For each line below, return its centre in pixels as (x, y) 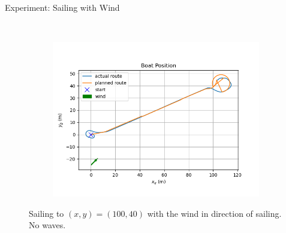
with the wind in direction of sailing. (214, 213)
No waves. (47, 225)
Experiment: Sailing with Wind (62, 7)
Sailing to (46, 213)
